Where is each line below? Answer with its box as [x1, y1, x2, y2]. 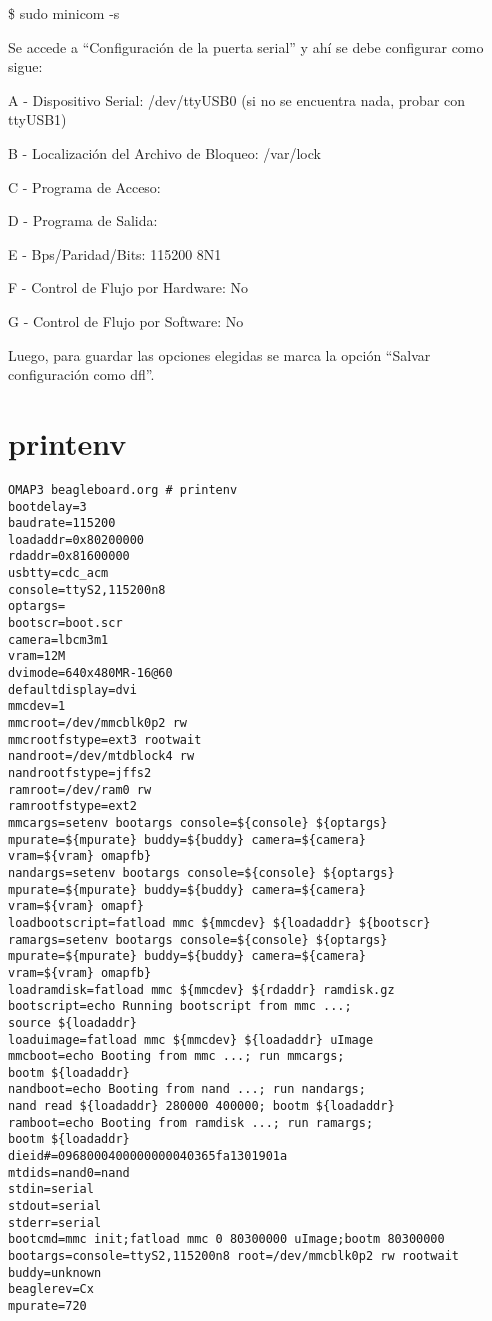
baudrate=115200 [8, 516, 116, 531]
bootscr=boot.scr [8, 616, 123, 631]
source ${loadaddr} [8, 1015, 137, 1030]
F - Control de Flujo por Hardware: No [8, 277, 249, 298]
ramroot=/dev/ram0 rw [8, 782, 152, 797]
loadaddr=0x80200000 [8, 532, 145, 547]
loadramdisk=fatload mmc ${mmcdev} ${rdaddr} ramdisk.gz [8, 982, 395, 997]
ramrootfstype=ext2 [8, 799, 137, 814]
